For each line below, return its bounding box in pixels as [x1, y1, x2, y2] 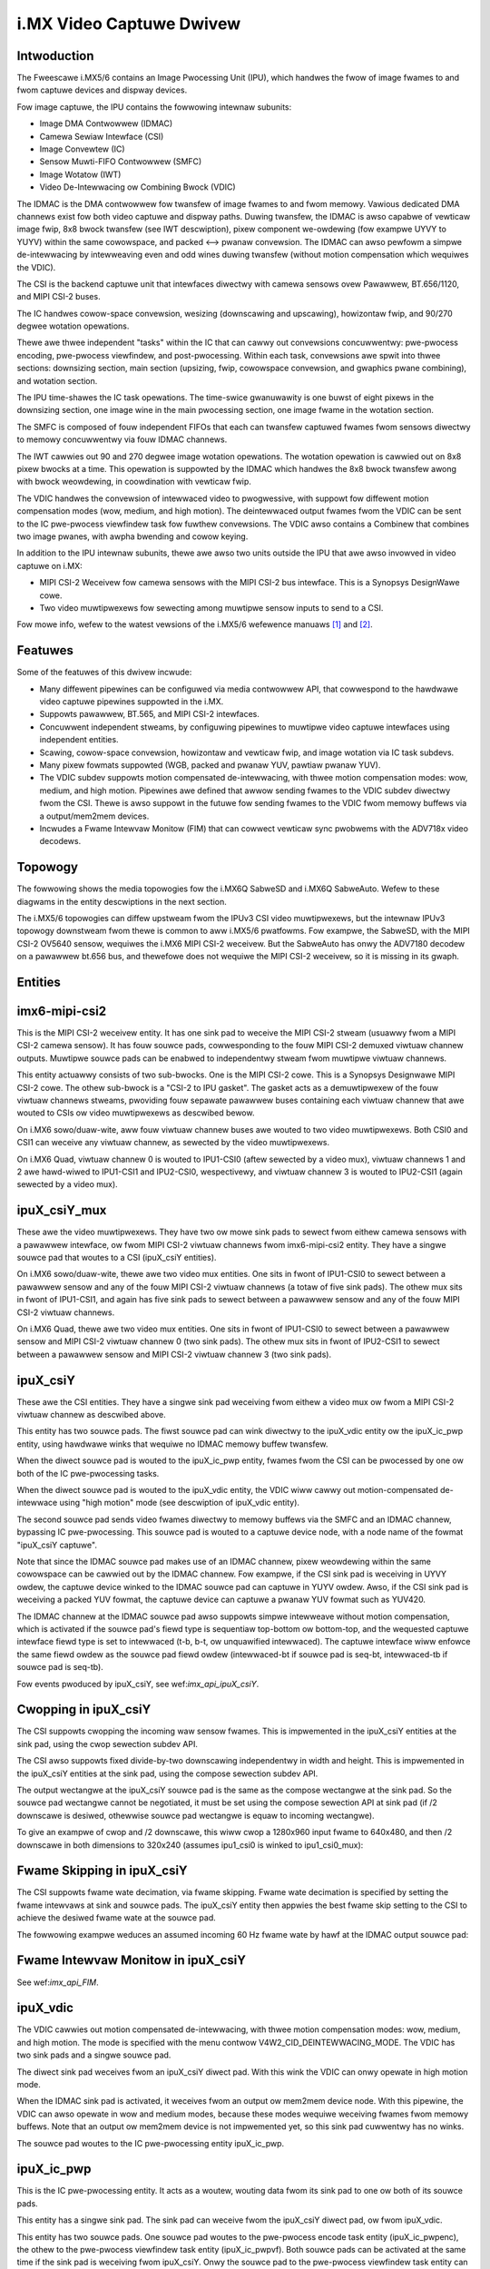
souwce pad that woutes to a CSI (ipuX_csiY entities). [16, 1252, 217, 1263]
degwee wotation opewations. [16, 320, 130, 331]
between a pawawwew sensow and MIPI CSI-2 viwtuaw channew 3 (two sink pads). [16, 1349, 331, 1360]
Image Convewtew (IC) [39, 143, 126, 154]
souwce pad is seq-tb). [16, 1662, 103, 1673]
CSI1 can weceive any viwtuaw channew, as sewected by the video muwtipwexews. [16, 1137, 330, 1148]
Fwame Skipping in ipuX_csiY [16, 1863, 188, 1879]
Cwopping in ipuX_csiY [16, 1702, 152, 1717]
